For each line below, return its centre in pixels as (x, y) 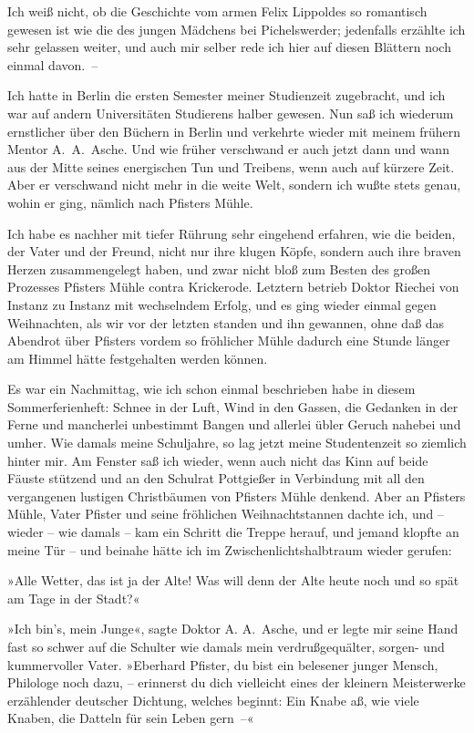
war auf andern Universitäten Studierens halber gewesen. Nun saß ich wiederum (231, 113)
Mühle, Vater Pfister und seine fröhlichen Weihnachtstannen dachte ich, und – (226, 514)
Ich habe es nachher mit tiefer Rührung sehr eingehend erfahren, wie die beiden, (232, 233)
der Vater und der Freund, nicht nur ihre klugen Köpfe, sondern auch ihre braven (234, 251)
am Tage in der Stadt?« (74, 598)
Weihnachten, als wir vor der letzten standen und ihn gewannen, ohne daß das (226, 322)
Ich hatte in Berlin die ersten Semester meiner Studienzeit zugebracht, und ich (227, 95)
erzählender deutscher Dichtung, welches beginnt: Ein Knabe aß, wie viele (213, 700)
